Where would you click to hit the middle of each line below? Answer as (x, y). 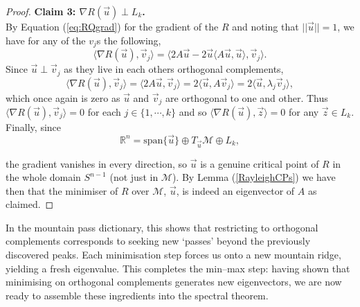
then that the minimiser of (62, 190)
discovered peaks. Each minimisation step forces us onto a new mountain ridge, (173, 255)
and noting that (265, 26)
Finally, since (34, 126)
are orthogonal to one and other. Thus (247, 97)
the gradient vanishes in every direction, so (97, 163)
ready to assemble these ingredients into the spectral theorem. (137, 295)
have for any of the (46, 40)
